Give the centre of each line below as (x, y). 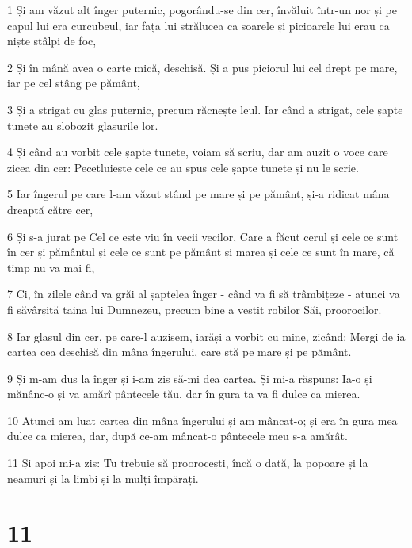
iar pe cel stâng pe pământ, (74, 83)
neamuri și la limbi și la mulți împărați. (103, 478)
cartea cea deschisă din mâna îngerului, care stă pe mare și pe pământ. (179, 352)
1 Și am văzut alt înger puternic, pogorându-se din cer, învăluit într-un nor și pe (202, 10)
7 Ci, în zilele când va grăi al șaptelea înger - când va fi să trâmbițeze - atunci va (204, 294)
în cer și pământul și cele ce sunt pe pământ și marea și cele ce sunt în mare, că (201, 252)
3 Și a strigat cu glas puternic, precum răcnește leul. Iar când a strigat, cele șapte (205, 109)
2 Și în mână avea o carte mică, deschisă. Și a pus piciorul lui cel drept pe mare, (202, 67)
